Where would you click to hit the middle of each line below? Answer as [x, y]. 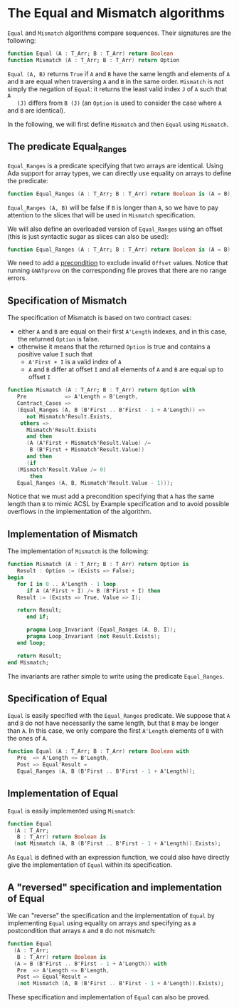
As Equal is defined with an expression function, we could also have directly [118, 858]
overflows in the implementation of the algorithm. [79, 512]
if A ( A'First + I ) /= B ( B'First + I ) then [93, 591]
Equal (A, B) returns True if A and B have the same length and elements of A [118, 73]
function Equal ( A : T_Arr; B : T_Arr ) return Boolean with [99, 751]
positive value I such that [55, 354]
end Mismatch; [28, 662]
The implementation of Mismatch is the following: [78, 551]
